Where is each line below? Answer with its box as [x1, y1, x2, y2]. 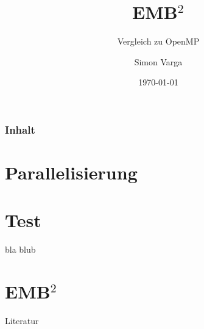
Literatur [5, 314, 39, 327]
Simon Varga [134, 55, 183, 68]
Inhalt [5, 121, 35, 137]
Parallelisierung [5, 160, 138, 185]
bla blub [5, 243, 36, 256]
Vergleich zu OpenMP [117, 35, 200, 48]
